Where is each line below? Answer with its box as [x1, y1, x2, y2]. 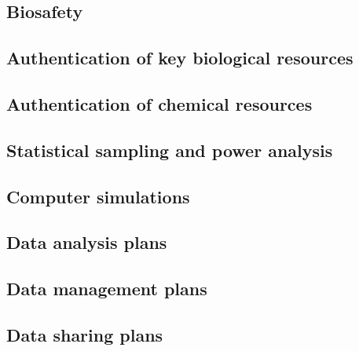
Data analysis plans [6, 230, 167, 254]
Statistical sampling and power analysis [6, 137, 333, 162]
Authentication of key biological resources [6, 46, 354, 70]
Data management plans [6, 276, 207, 301]
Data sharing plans [6, 322, 163, 346]
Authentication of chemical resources [6, 91, 313, 115]
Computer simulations [6, 184, 190, 208]
